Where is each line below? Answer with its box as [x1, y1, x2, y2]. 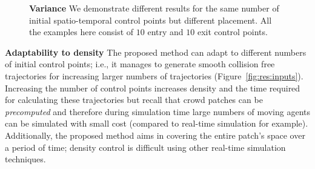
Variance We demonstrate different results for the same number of [29, 2, 279, 14]
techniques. [5, 153, 46, 165]
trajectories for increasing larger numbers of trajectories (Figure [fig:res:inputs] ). [5, 69, 303, 82]
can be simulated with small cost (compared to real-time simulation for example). [5, 117, 308, 130]
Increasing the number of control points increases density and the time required [5, 81, 300, 94]
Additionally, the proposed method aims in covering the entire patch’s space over [5, 128, 305, 141]
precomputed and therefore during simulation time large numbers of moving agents [5, 105, 310, 118]
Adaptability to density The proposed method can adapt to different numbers [5, 45, 307, 58]
